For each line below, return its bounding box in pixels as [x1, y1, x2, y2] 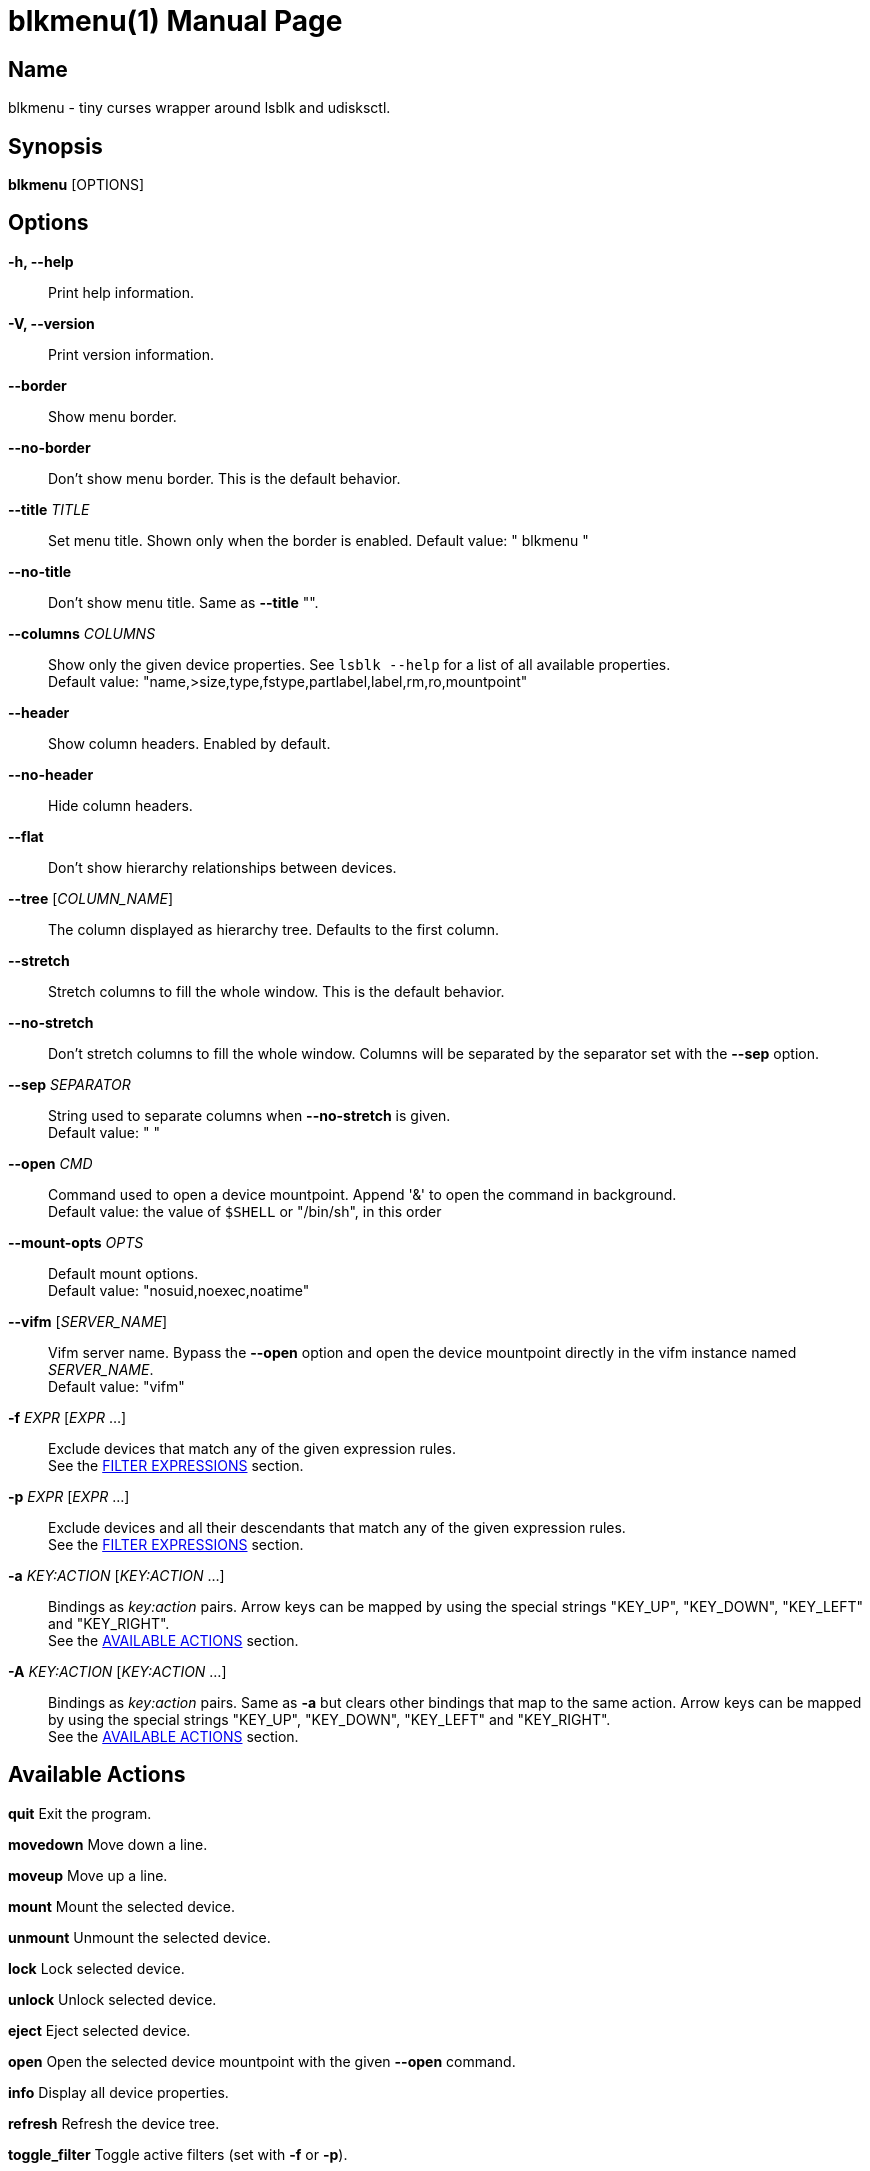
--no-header [8, 765, 94, 783]
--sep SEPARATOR [8, 1075, 131, 1093]
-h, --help [8, 252, 74, 270]
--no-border [8, 438, 91, 456]
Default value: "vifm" [48, 1377, 185, 1395]
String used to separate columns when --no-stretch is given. [48, 1106, 451, 1124]
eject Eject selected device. [8, 2021, 191, 2039]
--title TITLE [8, 500, 90, 518]
